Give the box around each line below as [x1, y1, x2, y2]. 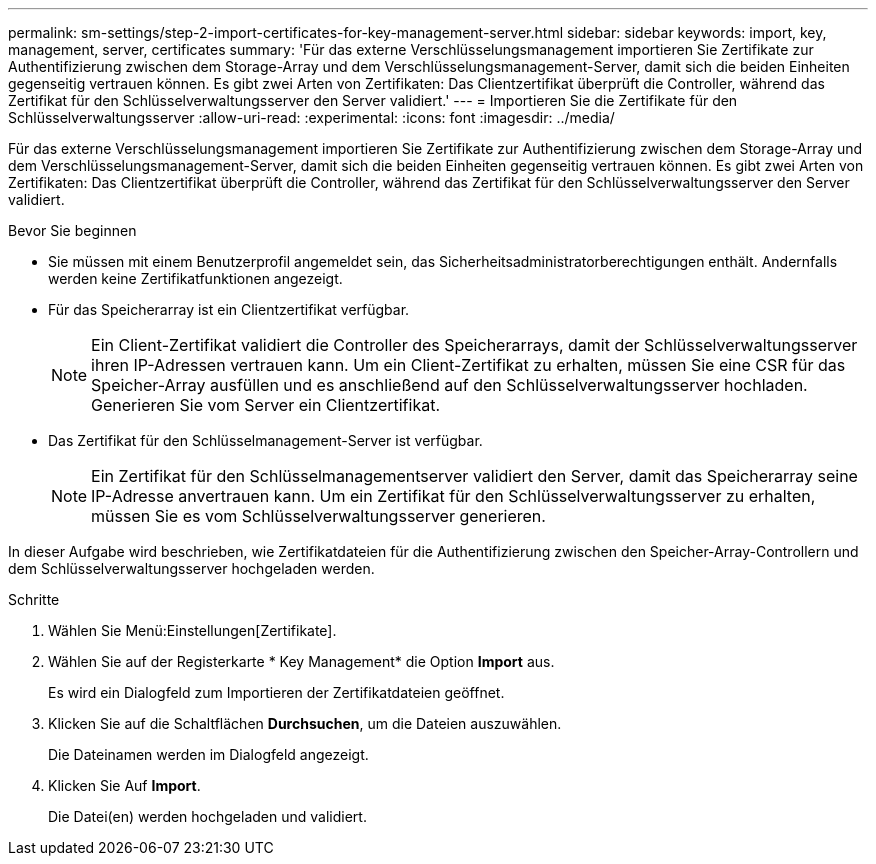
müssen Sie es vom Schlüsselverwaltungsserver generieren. [91, 506, 546, 526]
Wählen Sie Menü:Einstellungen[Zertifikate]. [48, 622, 337, 639]
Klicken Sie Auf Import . [48, 777, 201, 794]
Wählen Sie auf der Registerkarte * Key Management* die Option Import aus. [48, 653, 555, 670]
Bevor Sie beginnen [8, 222, 137, 239]
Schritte [8, 591, 60, 608]
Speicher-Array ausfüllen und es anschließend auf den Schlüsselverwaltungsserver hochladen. [91, 375, 808, 395]
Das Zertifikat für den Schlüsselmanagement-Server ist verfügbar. [48, 432, 483, 449]
